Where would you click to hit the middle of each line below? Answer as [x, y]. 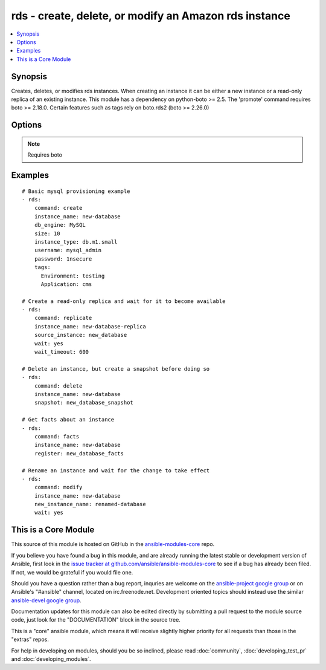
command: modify [58, 487]
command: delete [58, 386]
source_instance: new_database [81, 335]
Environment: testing [73, 276]
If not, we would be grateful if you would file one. [72, 572]
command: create [58, 208]
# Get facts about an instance [68, 420]
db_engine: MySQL [60, 225]
